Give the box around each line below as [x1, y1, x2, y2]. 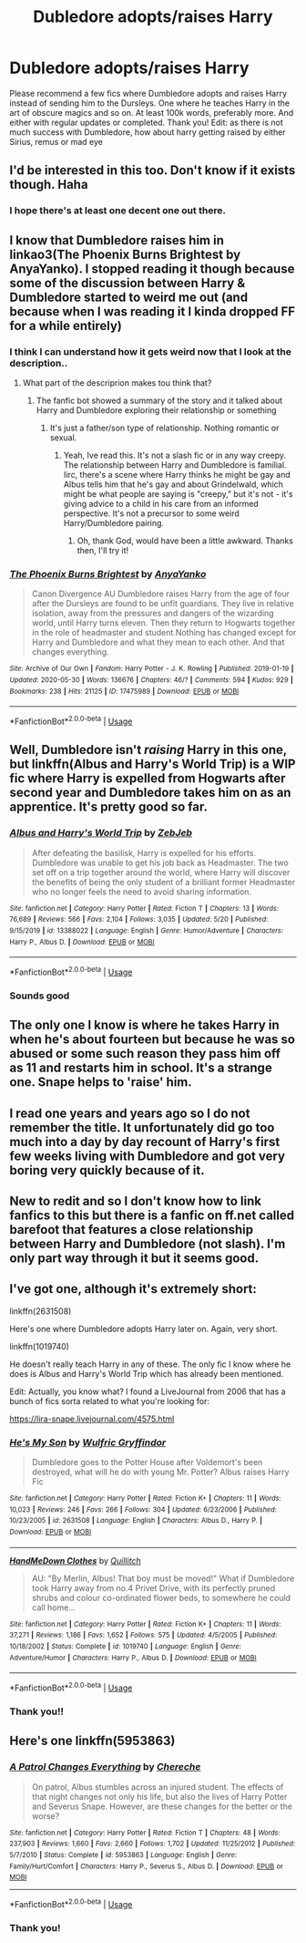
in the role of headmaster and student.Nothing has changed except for [31, 627, 297, 638]
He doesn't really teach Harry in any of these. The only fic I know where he [9, 1359, 291, 1369]
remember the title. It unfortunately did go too [9, 1120, 275, 1135]
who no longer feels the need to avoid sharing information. [31, 886, 252, 897]
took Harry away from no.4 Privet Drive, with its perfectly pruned [31, 1582, 276, 1593]
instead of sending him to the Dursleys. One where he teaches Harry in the [9, 98, 290, 109]
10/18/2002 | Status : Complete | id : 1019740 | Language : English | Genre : [9, 1641, 241, 1651]
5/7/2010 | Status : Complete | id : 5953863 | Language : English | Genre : [9, 1850, 238, 1859]
